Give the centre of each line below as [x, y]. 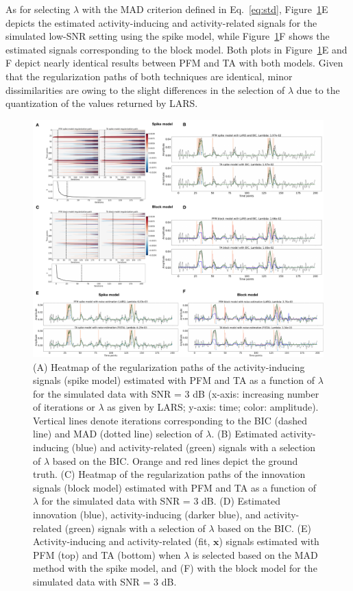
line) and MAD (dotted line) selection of [118, 434]
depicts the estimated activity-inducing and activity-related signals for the [161, 22]
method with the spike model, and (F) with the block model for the [175, 568]
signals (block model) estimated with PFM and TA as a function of [174, 487]
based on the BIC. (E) [264, 528]
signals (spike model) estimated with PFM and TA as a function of [174, 380]
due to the [318, 89]
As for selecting [38, 9]
